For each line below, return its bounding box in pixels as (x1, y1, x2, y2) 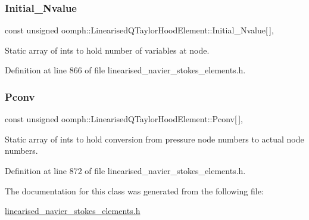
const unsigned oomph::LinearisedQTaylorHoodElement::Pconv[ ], (5, 113, 243, 125)
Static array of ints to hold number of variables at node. (5, 44, 210, 56)
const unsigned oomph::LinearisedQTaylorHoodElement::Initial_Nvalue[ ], (5, 24, 274, 36)
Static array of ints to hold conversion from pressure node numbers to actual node (5, 132, 304, 145)
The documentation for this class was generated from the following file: (5, 184, 264, 197)
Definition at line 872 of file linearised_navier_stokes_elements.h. (5, 165, 246, 176)
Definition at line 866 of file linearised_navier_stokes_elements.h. (5, 64, 246, 76)
